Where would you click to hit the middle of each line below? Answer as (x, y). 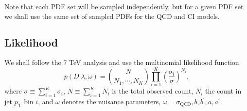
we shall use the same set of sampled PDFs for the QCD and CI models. (112, 16)
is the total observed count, (153, 91)
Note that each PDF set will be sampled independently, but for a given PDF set (124, 6)
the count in (223, 91)
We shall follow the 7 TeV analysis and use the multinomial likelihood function (122, 62)
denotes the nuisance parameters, (111, 101)
